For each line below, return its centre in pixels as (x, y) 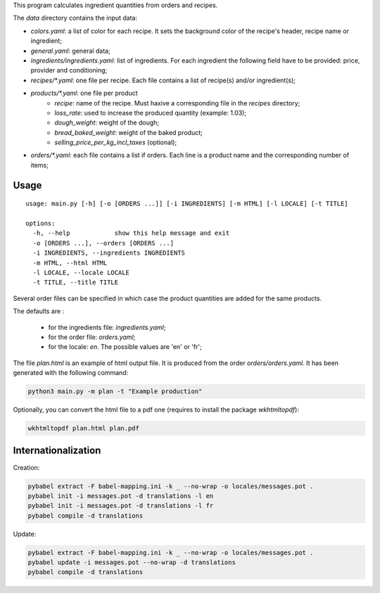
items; (39, 165)
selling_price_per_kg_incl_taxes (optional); (116, 142)
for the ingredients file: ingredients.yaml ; (107, 327)
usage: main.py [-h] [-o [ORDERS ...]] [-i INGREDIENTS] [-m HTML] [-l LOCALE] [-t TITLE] (187, 204)
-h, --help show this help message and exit (131, 233)
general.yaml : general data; (70, 51)
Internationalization (57, 451)
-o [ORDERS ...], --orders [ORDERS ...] (103, 243)
